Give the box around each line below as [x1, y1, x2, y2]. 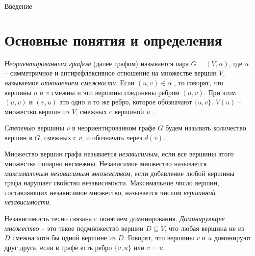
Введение [4, 1, 32, 11]
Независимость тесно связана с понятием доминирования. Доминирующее [4, 213, 225, 224]
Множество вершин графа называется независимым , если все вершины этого [4, 149, 234, 159]
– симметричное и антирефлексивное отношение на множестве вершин [4, 68, 217, 78]
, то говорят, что [174, 77, 224, 87]
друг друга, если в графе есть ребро [4, 242, 112, 252]
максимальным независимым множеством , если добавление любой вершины [4, 168, 235, 178]
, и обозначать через [82, 132, 142, 142]
